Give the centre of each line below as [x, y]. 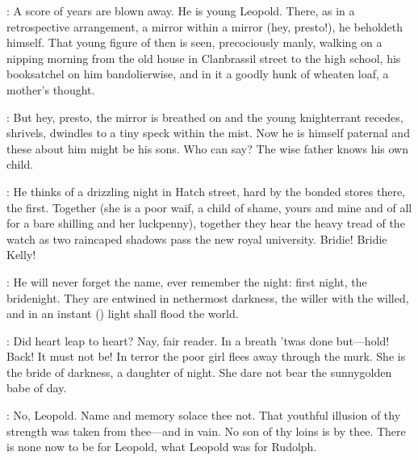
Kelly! [21, 255]
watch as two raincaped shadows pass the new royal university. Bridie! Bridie [197, 238]
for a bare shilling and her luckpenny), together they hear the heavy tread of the [206, 223]
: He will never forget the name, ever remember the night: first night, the [187, 281]
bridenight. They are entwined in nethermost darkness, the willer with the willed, [208, 297]
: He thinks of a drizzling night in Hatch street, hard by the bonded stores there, [206, 191]
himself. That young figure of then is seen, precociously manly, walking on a [194, 42]
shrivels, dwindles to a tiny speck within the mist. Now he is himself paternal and [208, 133]
